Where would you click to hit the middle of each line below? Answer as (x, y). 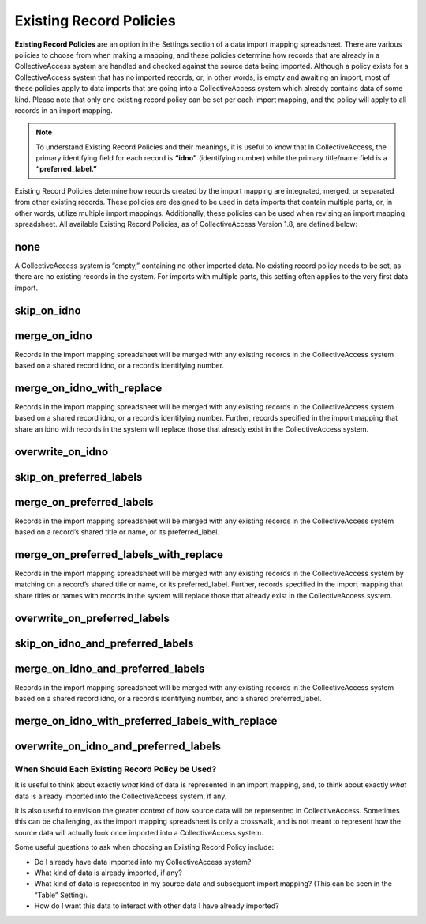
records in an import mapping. (64, 110)
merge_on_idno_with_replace (88, 388)
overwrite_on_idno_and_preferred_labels (118, 746)
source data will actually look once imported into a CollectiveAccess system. (139, 832)
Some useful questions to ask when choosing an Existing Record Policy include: (144, 847)
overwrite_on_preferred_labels (92, 618)
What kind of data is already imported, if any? (108, 873)
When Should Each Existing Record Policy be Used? (116, 769)
